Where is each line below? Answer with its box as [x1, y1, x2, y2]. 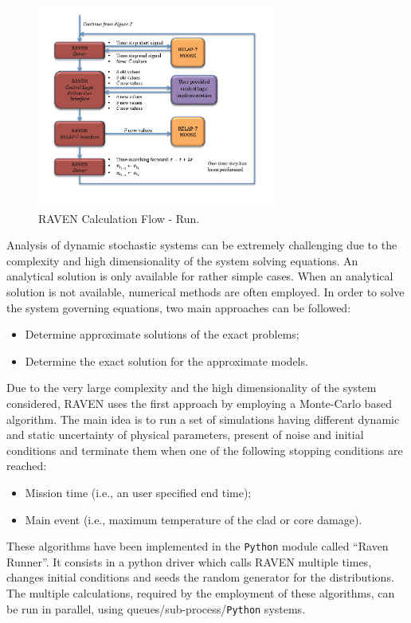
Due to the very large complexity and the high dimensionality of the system [6, 379, 377, 396]
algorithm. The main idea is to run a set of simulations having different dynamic [6, 410, 400, 427]
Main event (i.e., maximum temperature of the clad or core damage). [25, 511, 362, 527]
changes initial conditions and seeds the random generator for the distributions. [6, 569, 394, 586]
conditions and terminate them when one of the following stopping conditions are [6, 441, 403, 458]
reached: [6, 457, 47, 474]
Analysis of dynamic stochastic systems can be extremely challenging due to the [6, 237, 397, 253]
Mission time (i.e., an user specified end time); [25, 484, 252, 501]
